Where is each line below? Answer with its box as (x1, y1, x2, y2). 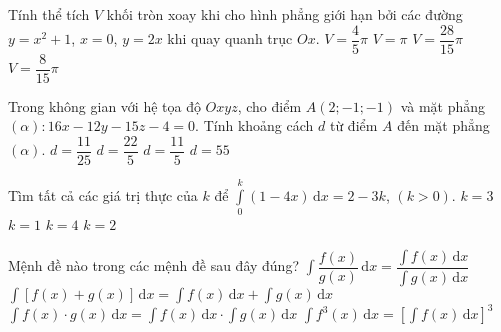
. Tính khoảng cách (195, 115, 314, 136)
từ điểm (329, 115, 378, 136)
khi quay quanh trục (167, 28, 293, 49)
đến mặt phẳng (397, 115, 490, 136)
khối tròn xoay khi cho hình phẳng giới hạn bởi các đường (106, 4, 463, 24)
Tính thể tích (8, 4, 90, 24)
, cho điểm (237, 95, 302, 116)
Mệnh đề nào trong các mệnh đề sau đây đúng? (8, 255, 300, 276)
